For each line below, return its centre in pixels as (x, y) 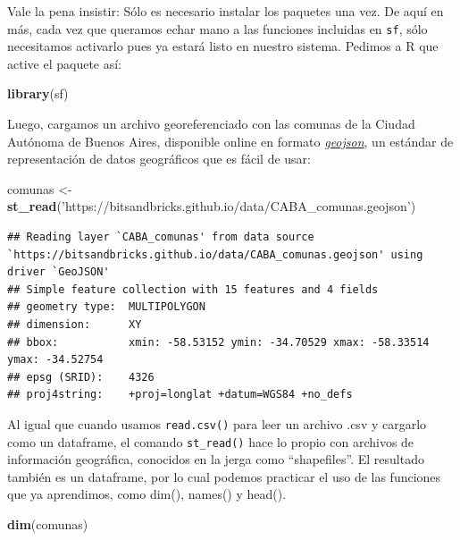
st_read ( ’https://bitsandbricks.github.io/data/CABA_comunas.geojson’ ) (212, 206)
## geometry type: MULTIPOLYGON (106, 307)
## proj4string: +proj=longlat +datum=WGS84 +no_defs (180, 395)
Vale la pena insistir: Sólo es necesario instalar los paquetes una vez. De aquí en (226, 11)
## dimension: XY (75, 324)
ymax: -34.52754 (55, 360)
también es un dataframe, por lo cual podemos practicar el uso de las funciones (224, 476)
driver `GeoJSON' (59, 272)
